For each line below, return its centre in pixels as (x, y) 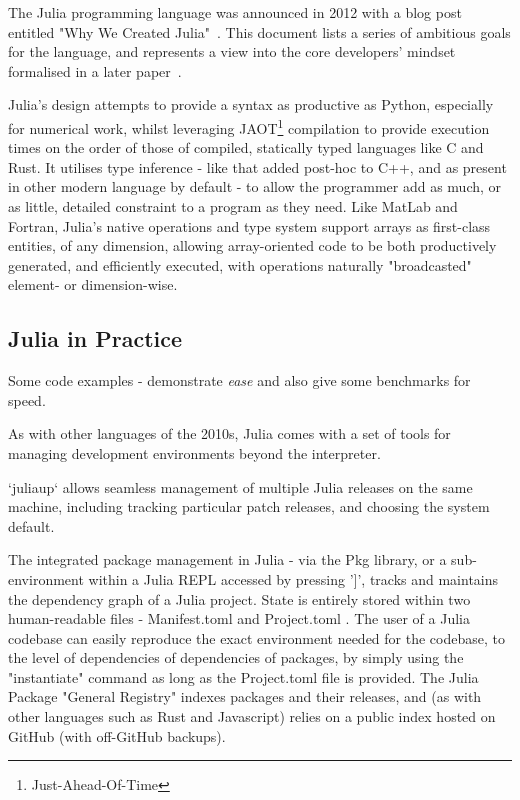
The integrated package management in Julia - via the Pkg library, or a (227, 559)
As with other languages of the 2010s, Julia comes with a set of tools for (229, 433)
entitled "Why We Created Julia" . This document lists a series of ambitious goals (259, 31)
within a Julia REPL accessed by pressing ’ (221, 578)
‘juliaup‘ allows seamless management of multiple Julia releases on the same (240, 486)
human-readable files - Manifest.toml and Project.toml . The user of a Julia (239, 618)
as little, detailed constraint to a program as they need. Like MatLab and (233, 206)
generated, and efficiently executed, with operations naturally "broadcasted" (240, 264)
